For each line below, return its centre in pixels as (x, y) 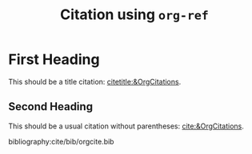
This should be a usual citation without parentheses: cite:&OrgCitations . (126, 126)
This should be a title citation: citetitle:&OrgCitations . (95, 81)
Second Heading (51, 107)
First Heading (54, 59)
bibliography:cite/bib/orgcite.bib (61, 141)
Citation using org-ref (134, 15)
